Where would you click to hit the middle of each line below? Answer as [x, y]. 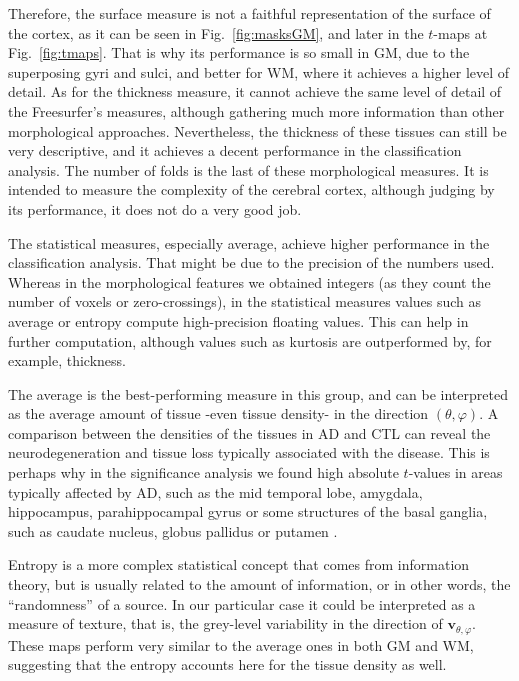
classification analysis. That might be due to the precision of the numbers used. [251, 262]
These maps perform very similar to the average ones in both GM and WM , [241, 644]
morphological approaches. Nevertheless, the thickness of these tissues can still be [257, 130]
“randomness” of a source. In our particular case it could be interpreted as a [242, 603]
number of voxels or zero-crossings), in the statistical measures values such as [245, 301]
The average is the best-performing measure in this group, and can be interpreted [258, 393]
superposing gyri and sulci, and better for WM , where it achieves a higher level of [259, 71]
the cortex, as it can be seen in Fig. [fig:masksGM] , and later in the [216, 32]
